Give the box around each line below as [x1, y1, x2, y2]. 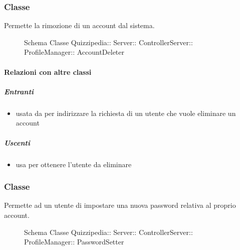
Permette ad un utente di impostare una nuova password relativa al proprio [4, 200, 236, 210]
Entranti [4, 86, 34, 96]
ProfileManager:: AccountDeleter [24, 47, 125, 57]
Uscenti [4, 137, 30, 148]
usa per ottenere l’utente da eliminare [16, 159, 132, 169]
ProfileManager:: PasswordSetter [24, 236, 124, 247]
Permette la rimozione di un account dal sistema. [4, 20, 155, 31]
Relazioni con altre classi [4, 66, 92, 77]
